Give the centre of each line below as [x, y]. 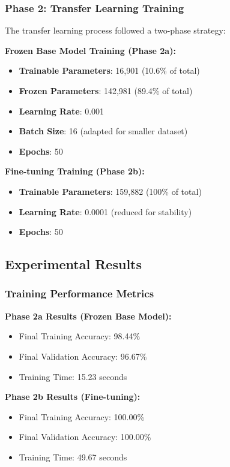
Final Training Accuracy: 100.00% [82, 416]
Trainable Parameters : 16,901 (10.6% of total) [109, 70]
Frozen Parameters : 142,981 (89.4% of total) [106, 91]
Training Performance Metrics [80, 293]
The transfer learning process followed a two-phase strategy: [115, 30]
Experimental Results [73, 264]
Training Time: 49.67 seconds [73, 457]
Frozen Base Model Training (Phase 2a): [90, 50]
